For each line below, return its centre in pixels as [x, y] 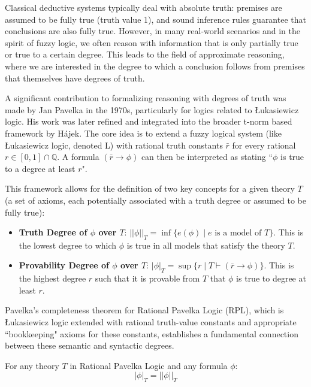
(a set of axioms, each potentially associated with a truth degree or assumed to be [155, 200]
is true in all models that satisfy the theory [206, 245]
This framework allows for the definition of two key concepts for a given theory [150, 188]
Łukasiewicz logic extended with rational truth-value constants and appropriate [151, 322]
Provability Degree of [64, 265]
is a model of [238, 233]
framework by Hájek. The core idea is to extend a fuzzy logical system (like [143, 133]
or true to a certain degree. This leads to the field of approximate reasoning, [145, 54]
